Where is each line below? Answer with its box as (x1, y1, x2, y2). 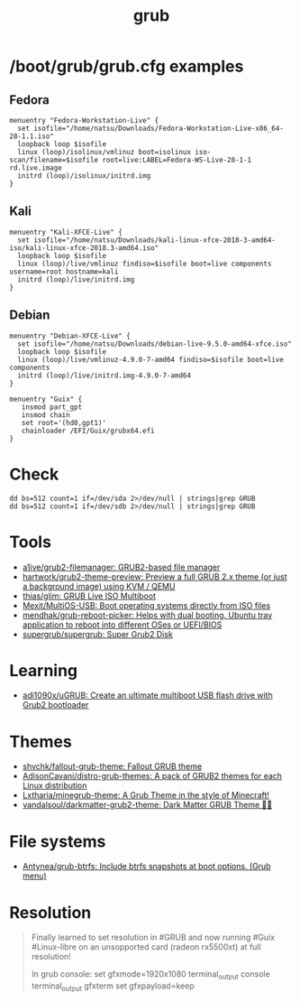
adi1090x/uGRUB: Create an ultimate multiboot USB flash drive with (22, 690, 273, 700)
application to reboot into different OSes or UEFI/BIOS (22, 619, 223, 630)
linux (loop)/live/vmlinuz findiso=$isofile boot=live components (17, 259, 272, 268)
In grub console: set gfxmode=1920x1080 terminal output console (31, 969, 270, 982)
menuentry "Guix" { (9, 394, 83, 404)
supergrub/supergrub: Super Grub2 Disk (22, 628, 173, 639)
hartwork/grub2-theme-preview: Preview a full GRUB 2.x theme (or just (22, 571, 287, 582)
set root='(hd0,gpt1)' (21, 418, 106, 427)
